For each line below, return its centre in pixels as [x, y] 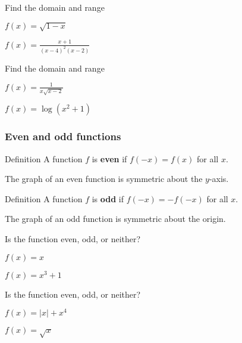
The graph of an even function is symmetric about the [104, 179]
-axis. [219, 179]
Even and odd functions [63, 136]
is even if [109, 158]
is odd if [108, 198]
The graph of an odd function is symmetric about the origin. [115, 219]
